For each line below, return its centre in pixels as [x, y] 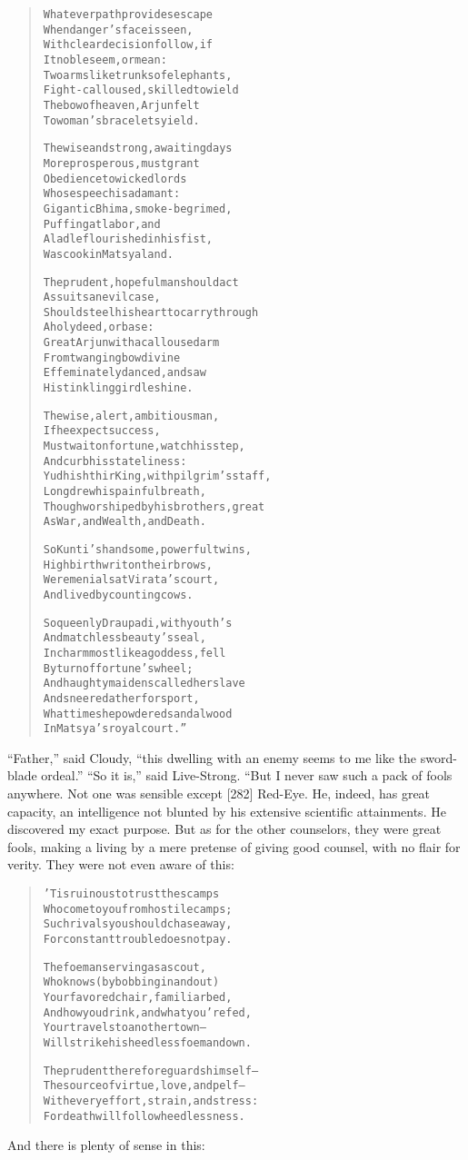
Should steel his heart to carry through [151, 312]
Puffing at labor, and [102, 224]
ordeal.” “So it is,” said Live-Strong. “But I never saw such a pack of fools [247, 775]
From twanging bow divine [112, 357]
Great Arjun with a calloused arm [131, 343]
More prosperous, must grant [121, 163]
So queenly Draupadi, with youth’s [138, 623]
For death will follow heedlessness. [144, 1116]
